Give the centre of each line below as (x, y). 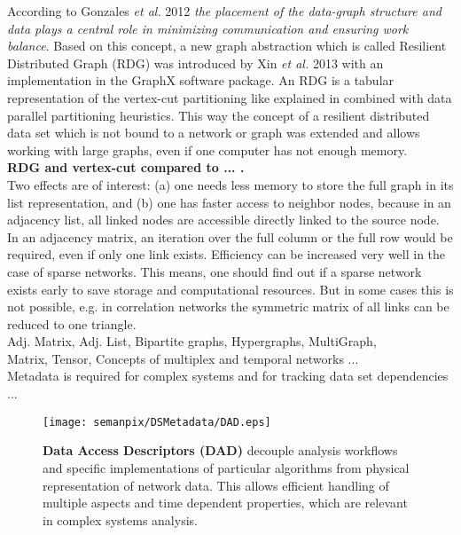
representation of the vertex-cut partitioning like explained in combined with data (230, 97)
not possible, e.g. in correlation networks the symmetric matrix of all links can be (228, 307)
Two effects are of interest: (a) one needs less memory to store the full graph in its (230, 184)
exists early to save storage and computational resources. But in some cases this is (230, 289)
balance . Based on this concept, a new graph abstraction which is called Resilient (227, 46)
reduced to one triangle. (72, 323)
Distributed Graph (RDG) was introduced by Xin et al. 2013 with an (195, 63)
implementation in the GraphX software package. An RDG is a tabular (201, 80)
